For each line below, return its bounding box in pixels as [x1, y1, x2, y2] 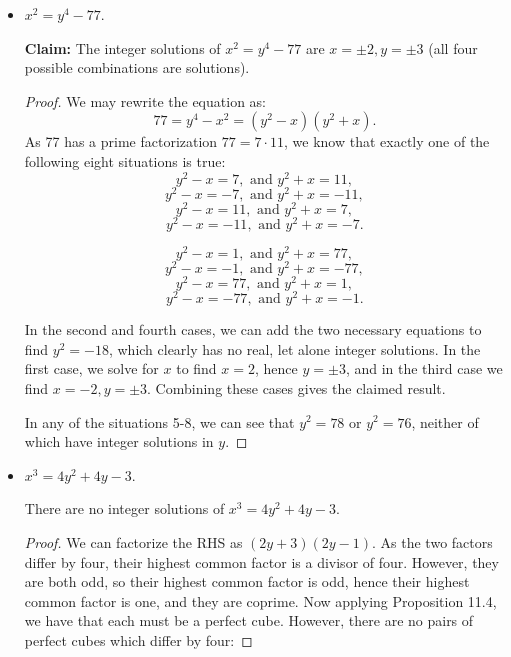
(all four [428, 37, 478, 58]
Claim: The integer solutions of [24, 37, 221, 58]
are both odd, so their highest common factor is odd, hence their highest [24, 571, 470, 592]
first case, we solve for [24, 358, 159, 379]
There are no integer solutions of [24, 498, 225, 519]
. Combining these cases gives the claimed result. [147, 377, 446, 398]
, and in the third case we [345, 358, 503, 379]
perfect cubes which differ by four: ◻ [24, 629, 253, 650]
